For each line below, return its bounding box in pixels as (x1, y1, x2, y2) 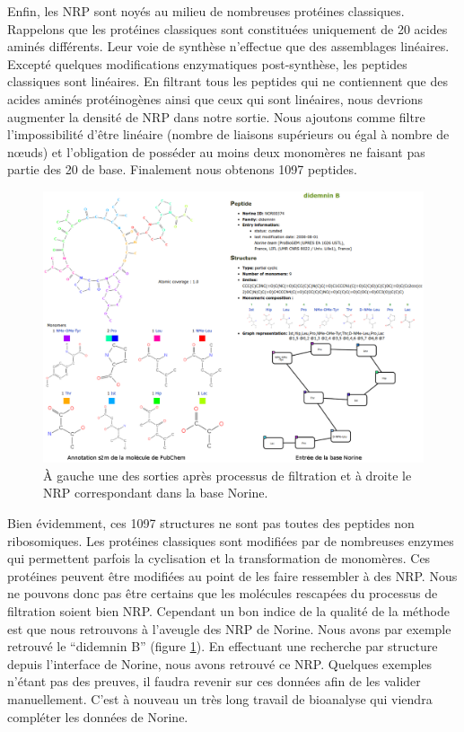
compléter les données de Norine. (7, 707, 188, 726)
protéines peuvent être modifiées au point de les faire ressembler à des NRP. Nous (7, 566, 458, 585)
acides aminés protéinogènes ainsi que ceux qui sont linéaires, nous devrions (7, 89, 424, 108)
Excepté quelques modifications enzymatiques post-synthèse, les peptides (7, 54, 407, 73)
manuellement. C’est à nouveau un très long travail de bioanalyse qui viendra (7, 689, 433, 708)
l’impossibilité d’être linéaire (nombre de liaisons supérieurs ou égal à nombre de (7, 125, 450, 144)
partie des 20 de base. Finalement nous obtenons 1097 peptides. (7, 160, 357, 179)
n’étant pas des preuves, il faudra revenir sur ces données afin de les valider (7, 672, 421, 691)
